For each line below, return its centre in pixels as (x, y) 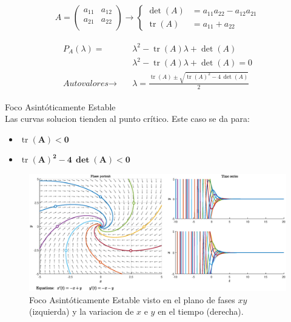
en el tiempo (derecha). (201, 311)
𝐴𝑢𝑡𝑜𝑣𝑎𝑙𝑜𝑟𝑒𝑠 (86, 83)
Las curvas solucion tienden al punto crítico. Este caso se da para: (127, 119)
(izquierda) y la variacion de (82, 311)
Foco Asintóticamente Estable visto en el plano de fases (132, 299)
